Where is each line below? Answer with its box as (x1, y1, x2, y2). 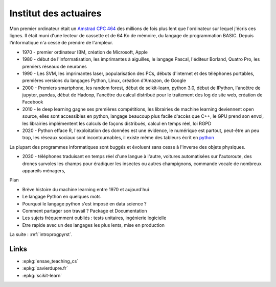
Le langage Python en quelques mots (22, 194, 101, 200)
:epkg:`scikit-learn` (22, 272, 62, 278)
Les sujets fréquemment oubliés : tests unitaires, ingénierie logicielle (22, 215, 167, 221)
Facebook (22, 99, 43, 105)
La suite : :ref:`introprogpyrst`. (9, 231, 73, 238)
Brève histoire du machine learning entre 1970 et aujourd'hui (22, 186, 149, 192)
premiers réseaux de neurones (22, 63, 87, 69)
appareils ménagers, (22, 167, 66, 173)
